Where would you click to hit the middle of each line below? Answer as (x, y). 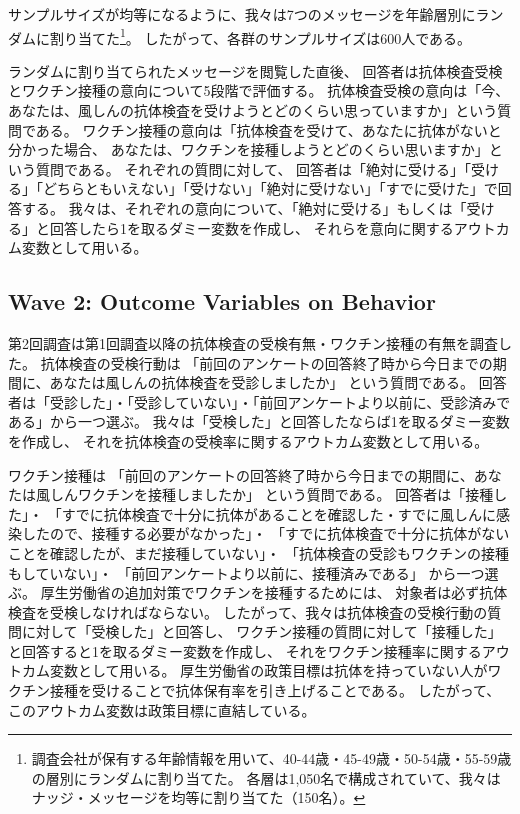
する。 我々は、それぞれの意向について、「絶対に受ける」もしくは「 (244, 208)
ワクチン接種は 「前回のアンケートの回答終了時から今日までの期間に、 (241, 474)
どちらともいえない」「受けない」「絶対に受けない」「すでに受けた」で (270, 188)
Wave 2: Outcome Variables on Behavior (222, 301)
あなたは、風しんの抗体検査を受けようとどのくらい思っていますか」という (253, 110)
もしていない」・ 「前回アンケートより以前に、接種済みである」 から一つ (246, 572)
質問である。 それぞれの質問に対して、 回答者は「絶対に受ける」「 (253, 168)
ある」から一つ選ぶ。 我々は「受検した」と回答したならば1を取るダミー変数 (259, 421)
